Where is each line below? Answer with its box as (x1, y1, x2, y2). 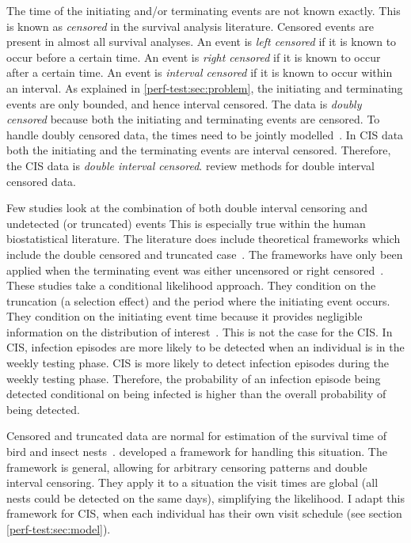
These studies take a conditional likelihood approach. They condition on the (6, 277, 376, 294)
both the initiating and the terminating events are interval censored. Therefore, (6, 142, 391, 158)
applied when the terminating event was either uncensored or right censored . (6, 261, 384, 278)
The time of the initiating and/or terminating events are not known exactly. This (6, 2, 401, 18)
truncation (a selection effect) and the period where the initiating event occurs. (6, 292, 390, 309)
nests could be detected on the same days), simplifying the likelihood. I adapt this (6, 489, 405, 506)
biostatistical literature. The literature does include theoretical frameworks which (6, 230, 401, 247)
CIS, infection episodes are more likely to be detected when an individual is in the (6, 339, 405, 355)
